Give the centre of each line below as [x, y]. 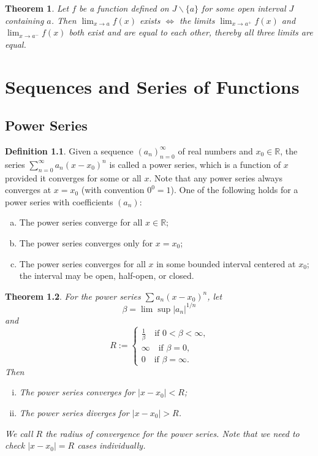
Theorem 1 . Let [37, 8]
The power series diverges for [74, 412]
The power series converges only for [86, 242]
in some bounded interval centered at [226, 263]
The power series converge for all [81, 222]
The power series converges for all [82, 263]
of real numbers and [215, 150]
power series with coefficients [59, 201]
